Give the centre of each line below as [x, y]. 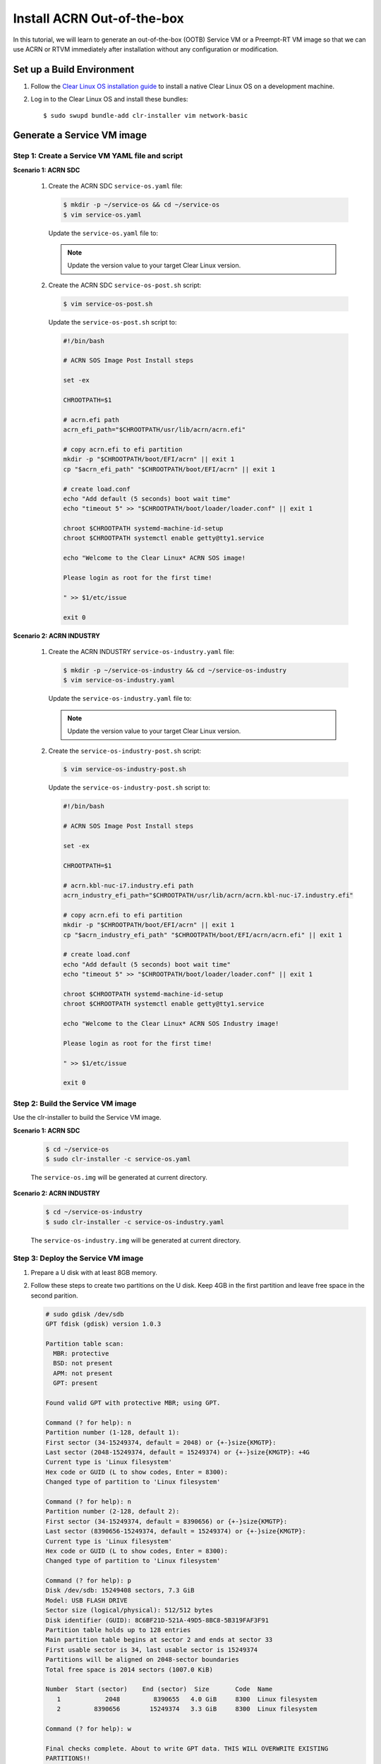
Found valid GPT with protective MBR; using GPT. [133, 1403]
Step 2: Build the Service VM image [75, 1103]
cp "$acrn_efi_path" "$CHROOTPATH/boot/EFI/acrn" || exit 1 [169, 469]
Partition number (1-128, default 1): [113, 1433]
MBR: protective [81, 1354]
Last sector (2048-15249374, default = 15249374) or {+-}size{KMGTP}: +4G [178, 1452]
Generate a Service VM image [80, 135]
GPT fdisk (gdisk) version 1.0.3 [103, 1324]
